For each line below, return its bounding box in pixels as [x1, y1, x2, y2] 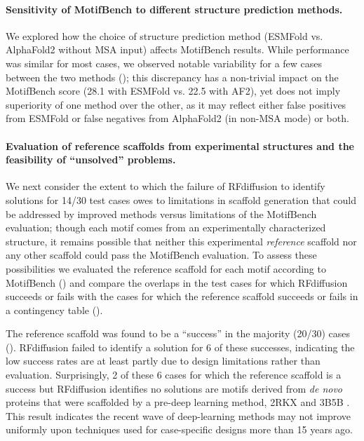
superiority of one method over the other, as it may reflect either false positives [6, 97, 346, 111]
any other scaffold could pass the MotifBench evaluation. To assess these [6, 247, 317, 262]
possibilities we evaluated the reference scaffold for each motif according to [6, 261, 326, 276]
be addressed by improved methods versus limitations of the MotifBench [6, 206, 317, 221]
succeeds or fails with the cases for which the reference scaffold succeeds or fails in [6, 289, 358, 304]
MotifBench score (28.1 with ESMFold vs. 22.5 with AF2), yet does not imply [6, 83, 341, 98]
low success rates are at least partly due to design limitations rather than [6, 353, 321, 368]
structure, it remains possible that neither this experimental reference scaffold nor [6, 233, 357, 248]
